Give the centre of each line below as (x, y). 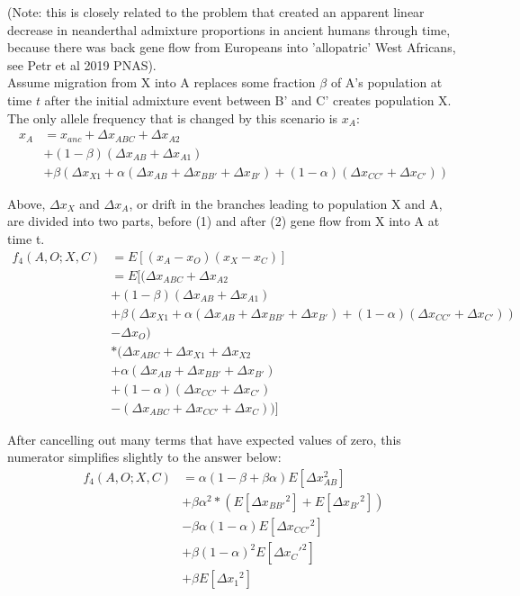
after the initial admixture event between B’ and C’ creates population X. (248, 99)
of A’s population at (386, 82)
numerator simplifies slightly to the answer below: (144, 457)
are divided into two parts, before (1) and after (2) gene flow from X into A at (224, 221)
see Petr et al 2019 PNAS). (82, 64)
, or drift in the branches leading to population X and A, (286, 203)
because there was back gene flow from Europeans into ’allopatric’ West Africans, (232, 47)
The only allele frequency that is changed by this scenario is (173, 117)
